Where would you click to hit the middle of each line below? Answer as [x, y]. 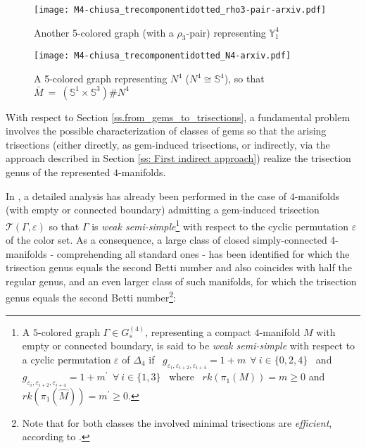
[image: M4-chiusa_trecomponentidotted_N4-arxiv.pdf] [163, 56]
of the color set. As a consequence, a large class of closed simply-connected [166, 240]
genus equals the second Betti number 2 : [91, 297]
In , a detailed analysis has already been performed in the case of [146, 195]
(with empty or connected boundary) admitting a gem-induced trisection [163, 210]
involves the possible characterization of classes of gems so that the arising [166, 131]
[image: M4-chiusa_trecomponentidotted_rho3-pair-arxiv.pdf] [180, 10]
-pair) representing [226, 32]
